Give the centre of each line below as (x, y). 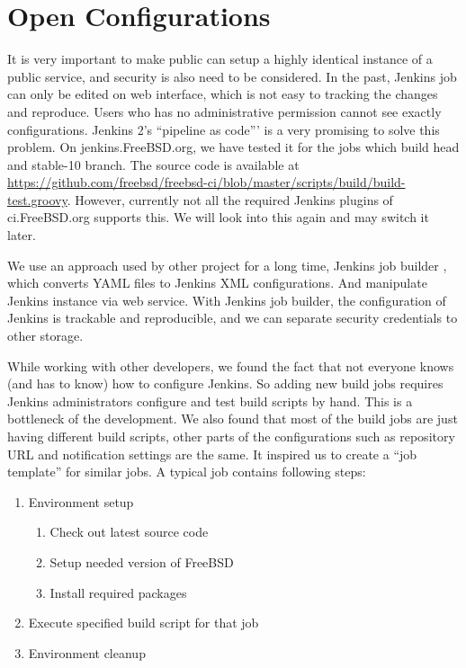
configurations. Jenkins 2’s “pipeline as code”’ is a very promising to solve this (224, 129)
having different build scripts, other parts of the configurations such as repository (231, 436)
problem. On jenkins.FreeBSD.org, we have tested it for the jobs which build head (233, 147)
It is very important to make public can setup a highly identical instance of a (220, 59)
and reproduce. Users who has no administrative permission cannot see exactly (224, 111)
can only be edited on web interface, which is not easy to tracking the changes (223, 94)
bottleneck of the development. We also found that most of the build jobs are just (233, 419)
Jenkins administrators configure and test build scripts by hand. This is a (210, 401)
